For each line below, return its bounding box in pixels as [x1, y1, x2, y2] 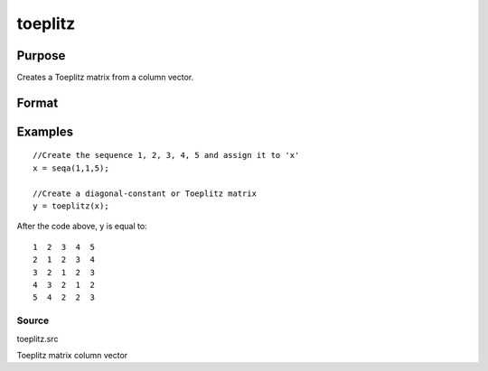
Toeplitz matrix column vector [16, 349, 128, 360]
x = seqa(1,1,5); [33, 162, 109, 173]
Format [16, 95, 59, 110]
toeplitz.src [16, 333, 59, 344]
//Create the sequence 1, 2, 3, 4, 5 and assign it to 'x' [33, 150, 300, 161]
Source [16, 314, 50, 327]
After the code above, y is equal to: [16, 221, 148, 232]
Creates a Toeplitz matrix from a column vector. [16, 72, 194, 83]
